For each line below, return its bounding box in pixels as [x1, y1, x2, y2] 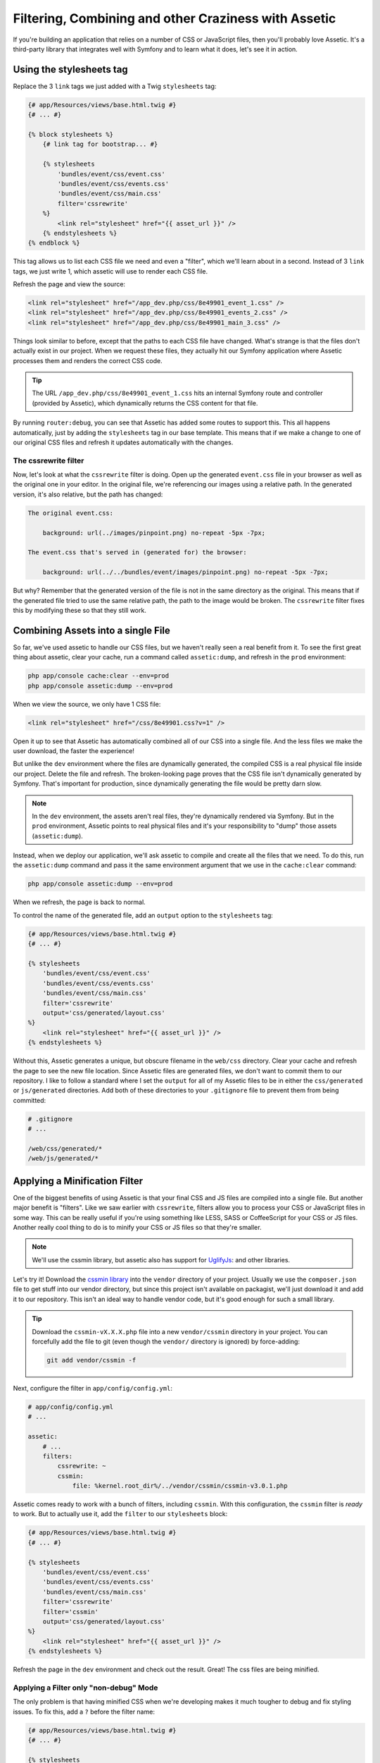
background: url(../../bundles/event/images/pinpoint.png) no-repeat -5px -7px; [42, 568, 329, 576]
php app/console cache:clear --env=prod [27, 672, 169, 680]
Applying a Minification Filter [13, 1175, 144, 1187]
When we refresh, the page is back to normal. [13, 898, 146, 906]
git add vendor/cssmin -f [46, 1356, 137, 1364]
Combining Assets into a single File [13, 624, 170, 636]
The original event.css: [27, 508, 114, 517]
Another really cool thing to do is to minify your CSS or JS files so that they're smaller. [13, 1223, 262, 1231]
